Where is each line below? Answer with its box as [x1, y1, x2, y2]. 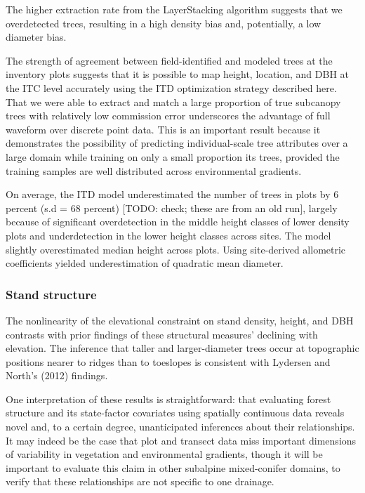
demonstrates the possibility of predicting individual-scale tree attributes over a [6, 136, 348, 150]
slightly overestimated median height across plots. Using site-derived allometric [6, 242, 346, 256]
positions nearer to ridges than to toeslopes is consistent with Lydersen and [6, 354, 331, 369]
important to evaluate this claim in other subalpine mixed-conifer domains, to [6, 460, 340, 475]
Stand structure [6, 285, 97, 303]
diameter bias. [6, 29, 67, 44]
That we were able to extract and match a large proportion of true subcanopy [6, 94, 341, 109]
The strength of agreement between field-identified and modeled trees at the [6, 53, 333, 67]
